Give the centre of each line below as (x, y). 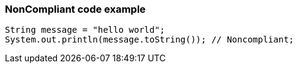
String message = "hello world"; (85, 30)
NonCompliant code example (75, 9)
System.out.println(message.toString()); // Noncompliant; (150, 40)
